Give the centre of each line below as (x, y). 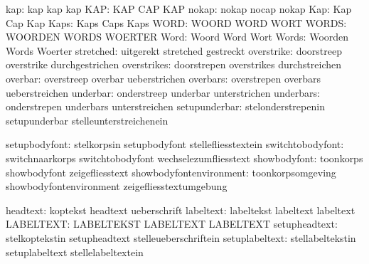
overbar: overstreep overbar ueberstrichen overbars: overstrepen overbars (164, 78)
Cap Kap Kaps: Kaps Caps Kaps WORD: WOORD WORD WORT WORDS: (176, 22)
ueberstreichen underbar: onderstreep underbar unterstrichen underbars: (163, 92)
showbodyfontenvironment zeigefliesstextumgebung (117, 186)
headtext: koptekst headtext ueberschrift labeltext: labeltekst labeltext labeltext (181, 210)
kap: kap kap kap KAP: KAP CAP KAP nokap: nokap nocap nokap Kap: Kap (179, 9)
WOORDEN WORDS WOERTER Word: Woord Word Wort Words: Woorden (177, 37)
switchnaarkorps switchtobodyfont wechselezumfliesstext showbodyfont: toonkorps (184, 158)
